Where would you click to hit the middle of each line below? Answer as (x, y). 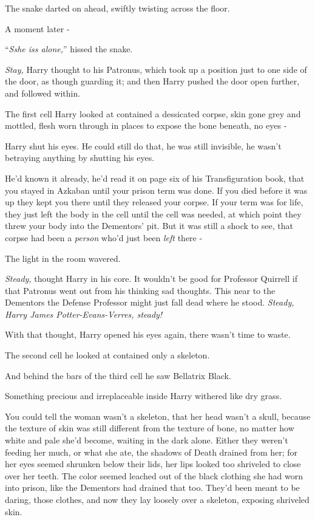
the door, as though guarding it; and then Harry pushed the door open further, (152, 81)
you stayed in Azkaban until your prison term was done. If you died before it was (156, 190)
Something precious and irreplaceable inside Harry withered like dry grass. (144, 396)
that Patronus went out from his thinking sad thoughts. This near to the (140, 290)
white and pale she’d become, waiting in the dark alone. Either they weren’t (147, 440)
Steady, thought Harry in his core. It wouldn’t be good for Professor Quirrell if (151, 279)
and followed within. (43, 93)
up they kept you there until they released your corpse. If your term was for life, (154, 202)
